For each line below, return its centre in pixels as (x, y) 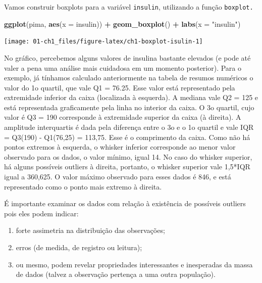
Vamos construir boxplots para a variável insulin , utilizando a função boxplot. (129, 7)
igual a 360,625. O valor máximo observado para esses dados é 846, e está (118, 177)
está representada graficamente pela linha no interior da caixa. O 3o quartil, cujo (129, 107)
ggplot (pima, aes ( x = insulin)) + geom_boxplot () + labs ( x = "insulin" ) (122, 23)
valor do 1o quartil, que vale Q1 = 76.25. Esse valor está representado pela (120, 87)
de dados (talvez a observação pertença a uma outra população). (116, 274)
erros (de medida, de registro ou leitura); (79, 247)
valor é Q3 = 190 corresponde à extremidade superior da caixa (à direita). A (123, 117)
